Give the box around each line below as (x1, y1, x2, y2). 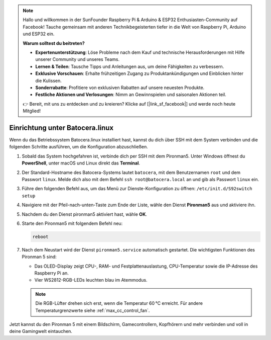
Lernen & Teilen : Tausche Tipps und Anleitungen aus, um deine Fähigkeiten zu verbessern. (35, 63, 224, 69)
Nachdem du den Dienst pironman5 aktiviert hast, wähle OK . (22, 211, 148, 217)
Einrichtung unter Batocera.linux (9, 123, 114, 132)
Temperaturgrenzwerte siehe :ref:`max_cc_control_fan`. (35, 307, 150, 313)
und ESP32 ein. (23, 31, 55, 37)
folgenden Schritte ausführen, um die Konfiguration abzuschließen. (9, 144, 148, 150)
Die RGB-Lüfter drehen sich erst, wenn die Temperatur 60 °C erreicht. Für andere (35, 300, 203, 306)
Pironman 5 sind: (22, 254, 57, 260)
